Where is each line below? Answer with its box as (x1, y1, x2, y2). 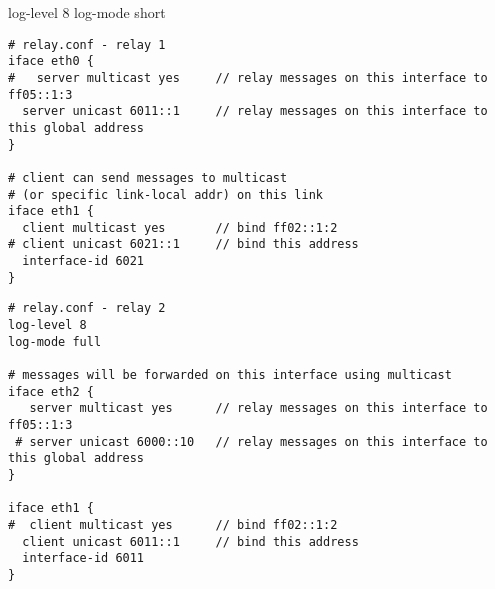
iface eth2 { (8, 384, 94, 399)
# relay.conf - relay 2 (8, 301, 166, 316)
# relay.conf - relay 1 (8, 37, 166, 52)
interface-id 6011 (22, 551, 145, 566)
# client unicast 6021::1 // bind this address (8, 237, 359, 252)
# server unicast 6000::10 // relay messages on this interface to (15, 434, 488, 449)
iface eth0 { (8, 54, 94, 69)
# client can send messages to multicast (8, 170, 288, 185)
